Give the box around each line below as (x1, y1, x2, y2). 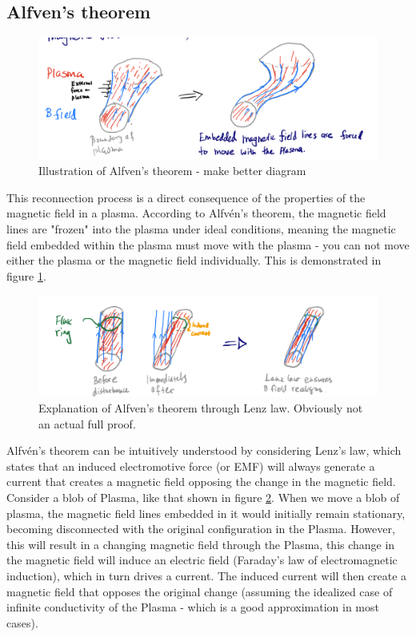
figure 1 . (6, 267, 46, 284)
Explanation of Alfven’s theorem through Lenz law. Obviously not (38, 400, 363, 416)
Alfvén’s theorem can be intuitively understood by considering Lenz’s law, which (6, 442, 402, 459)
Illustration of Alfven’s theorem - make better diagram (38, 162, 306, 179)
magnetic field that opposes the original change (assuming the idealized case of (6, 583, 393, 599)
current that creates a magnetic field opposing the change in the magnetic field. (6, 473, 396, 490)
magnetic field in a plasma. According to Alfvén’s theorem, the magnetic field (6, 205, 386, 221)
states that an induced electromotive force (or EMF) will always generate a (6, 457, 375, 474)
